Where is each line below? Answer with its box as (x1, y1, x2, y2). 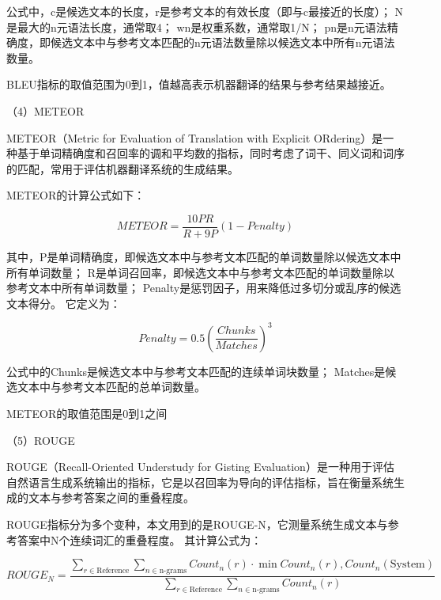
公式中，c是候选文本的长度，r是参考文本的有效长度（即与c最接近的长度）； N (6, 3, 404, 19)
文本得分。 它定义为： (6, 294, 121, 311)
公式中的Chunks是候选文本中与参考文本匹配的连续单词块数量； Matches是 (6, 363, 386, 379)
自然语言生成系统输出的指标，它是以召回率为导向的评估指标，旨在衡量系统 (6, 473, 394, 490)
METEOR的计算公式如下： (6, 187, 145, 203)
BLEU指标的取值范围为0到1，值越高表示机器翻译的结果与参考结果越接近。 (6, 76, 391, 93)
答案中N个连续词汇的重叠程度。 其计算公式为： (17, 531, 262, 548)
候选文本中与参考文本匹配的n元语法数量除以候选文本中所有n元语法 (50, 34, 395, 51)
